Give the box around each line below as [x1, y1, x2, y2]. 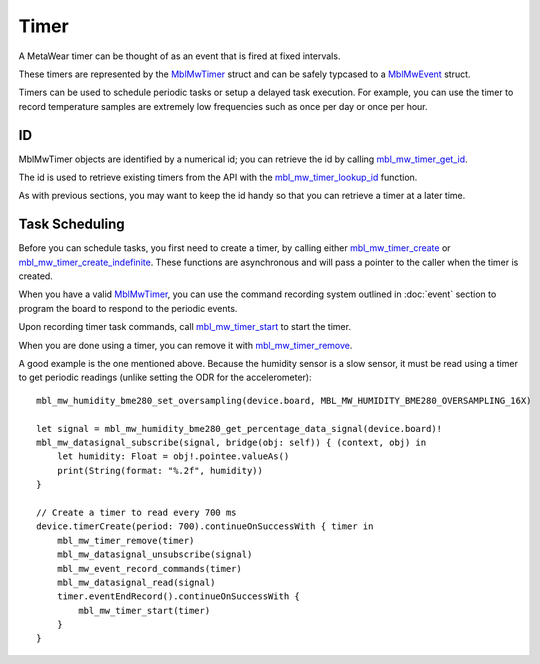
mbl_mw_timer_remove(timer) [56, 535, 195, 546]
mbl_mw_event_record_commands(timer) [56, 563, 242, 574]
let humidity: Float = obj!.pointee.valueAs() [56, 451, 290, 462]
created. [18, 270, 54, 282]
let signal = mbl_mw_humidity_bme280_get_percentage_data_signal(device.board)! [36, 423, 443, 434]
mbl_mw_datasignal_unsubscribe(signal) [56, 549, 253, 560]
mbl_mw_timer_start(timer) [78, 605, 211, 616]
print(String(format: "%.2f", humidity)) [56, 465, 264, 476]
